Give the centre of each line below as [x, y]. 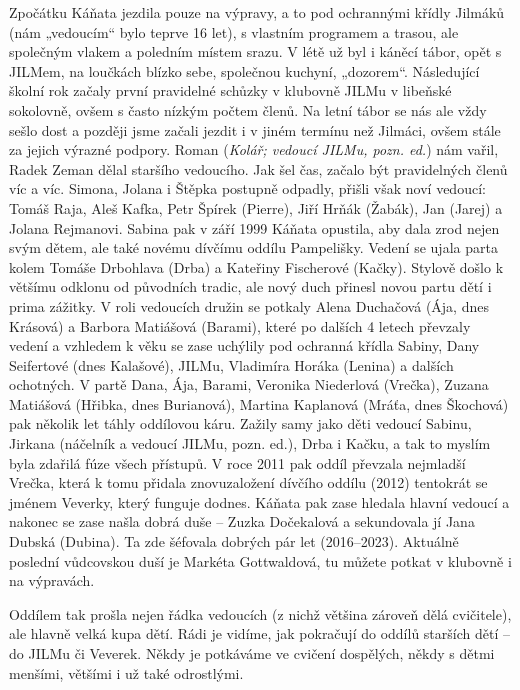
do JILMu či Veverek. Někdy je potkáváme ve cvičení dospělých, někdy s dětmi [252, 653]
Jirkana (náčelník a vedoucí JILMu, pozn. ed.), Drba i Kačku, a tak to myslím [250, 443]
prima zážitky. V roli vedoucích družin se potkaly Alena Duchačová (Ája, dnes [249, 305]
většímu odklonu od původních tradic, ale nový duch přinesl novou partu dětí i [250, 286]
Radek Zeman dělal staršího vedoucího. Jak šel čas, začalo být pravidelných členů [258, 168]
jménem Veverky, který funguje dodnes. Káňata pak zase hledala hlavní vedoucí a [259, 501]
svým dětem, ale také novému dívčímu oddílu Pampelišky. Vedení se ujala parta [253, 247]
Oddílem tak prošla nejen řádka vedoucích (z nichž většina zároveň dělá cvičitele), [260, 613]
